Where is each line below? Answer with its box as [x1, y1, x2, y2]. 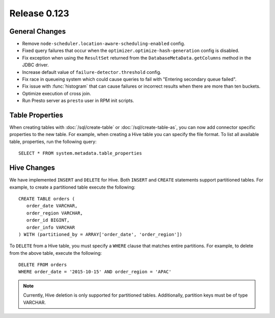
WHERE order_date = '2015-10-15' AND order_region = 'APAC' [18, 269, 172, 275]
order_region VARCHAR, [26, 210, 84, 216]
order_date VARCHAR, [26, 203, 78, 209]
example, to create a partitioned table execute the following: [9, 184, 135, 190]
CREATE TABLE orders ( [18, 196, 75, 201]
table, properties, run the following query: [9, 138, 97, 145]
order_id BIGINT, [26, 217, 70, 223]
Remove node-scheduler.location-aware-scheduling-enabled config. [22, 41, 185, 47]
